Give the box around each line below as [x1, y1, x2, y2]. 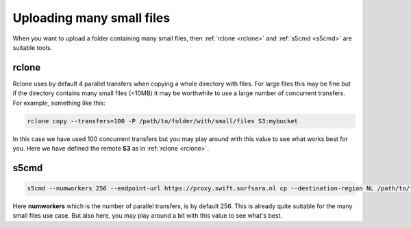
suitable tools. [12, 43, 53, 51]
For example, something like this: [12, 99, 106, 107]
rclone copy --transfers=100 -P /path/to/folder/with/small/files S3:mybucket [27, 117, 298, 125]
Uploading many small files [12, 10, 171, 25]
